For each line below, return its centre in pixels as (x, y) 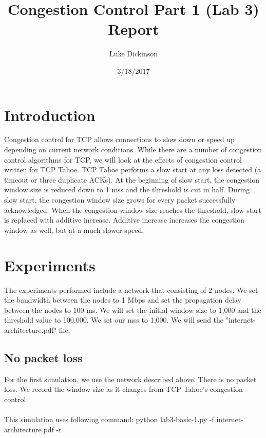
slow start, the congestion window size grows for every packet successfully (120, 200)
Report (134, 29)
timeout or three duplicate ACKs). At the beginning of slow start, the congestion (132, 179)
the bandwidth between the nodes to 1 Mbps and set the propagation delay (123, 300)
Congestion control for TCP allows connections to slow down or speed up (119, 139)
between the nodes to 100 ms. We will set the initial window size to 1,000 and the (133, 310)
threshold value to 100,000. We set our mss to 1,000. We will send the (114, 320)
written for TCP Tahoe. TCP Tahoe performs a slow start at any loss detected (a (133, 170)
